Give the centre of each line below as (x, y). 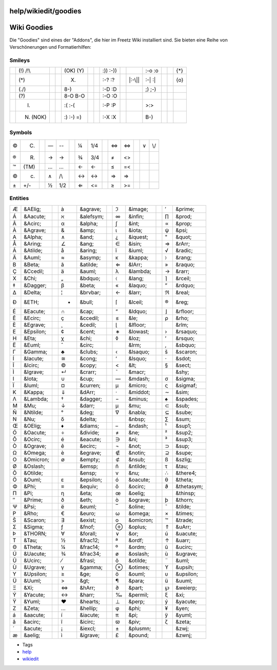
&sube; (184, 412)
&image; (138, 209)
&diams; (90, 426)
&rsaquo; (186, 331)
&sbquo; (186, 345)
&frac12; (90, 540)
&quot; (184, 237)
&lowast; (139, 331)
